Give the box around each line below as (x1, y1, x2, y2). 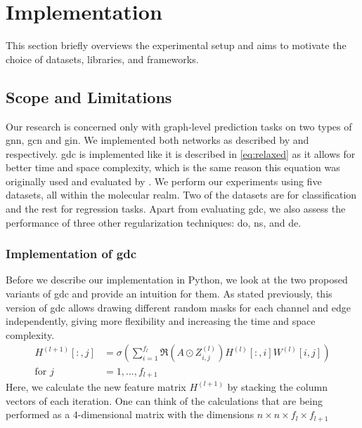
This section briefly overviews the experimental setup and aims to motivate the (6, 38, 347, 53)
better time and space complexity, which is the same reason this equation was (6, 160, 340, 175)
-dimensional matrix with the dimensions (77, 407, 254, 422)
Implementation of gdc (6, 245, 137, 262)
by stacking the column (227, 379, 328, 394)
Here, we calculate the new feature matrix (6, 379, 186, 394)
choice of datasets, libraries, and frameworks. (6, 51, 199, 66)
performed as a (6, 407, 70, 422)
